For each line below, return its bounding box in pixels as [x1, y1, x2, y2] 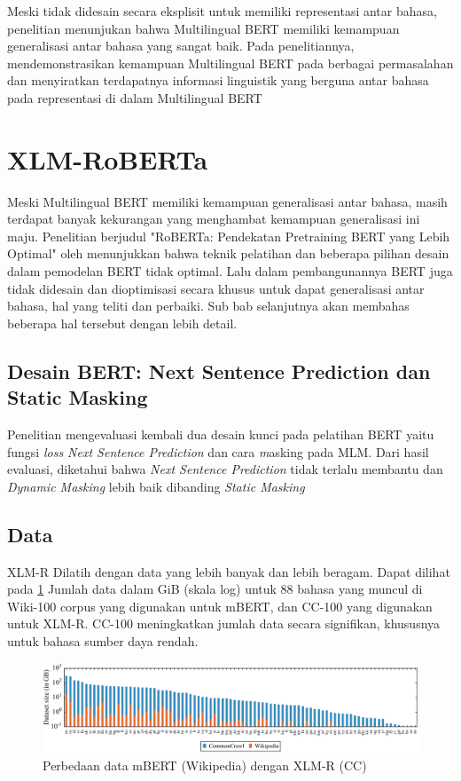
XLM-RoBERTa [7, 140, 208, 177]
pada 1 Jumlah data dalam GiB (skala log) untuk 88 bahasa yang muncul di [7, 580, 423, 598]
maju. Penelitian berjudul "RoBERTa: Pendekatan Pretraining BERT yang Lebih [7, 226, 450, 245]
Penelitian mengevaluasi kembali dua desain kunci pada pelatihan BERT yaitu [7, 425, 434, 444]
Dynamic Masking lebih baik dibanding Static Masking [7, 477, 305, 495]
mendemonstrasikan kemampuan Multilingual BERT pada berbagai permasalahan [7, 53, 454, 72]
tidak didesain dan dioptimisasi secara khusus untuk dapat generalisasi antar [7, 279, 425, 297]
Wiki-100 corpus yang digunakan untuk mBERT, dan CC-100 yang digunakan [7, 596, 433, 615]
